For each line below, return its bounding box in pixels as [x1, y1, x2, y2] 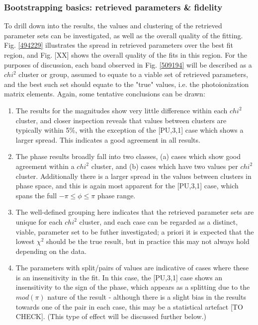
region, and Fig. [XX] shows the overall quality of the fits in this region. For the [4, 50, 247, 60]
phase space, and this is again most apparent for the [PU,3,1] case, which [15, 180, 239, 191]
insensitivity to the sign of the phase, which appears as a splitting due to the [15, 282, 250, 292]
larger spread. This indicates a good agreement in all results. [15, 134, 200, 145]
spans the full [15, 190, 57, 200]
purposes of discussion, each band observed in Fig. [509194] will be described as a [4, 59, 252, 70]
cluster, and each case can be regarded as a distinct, [79, 216, 238, 227]
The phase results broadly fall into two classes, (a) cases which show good [15, 151, 241, 162]
